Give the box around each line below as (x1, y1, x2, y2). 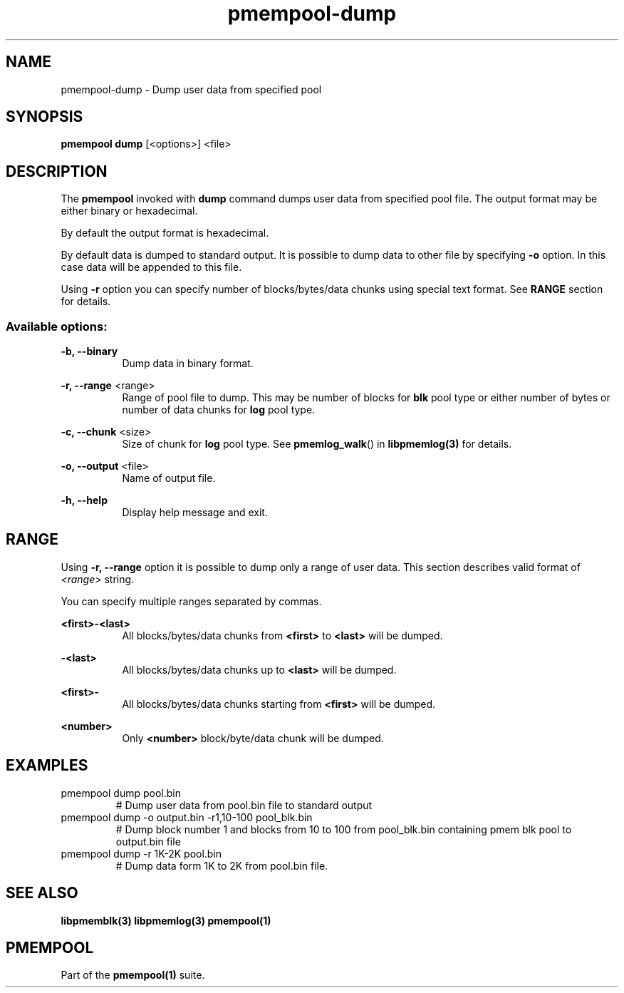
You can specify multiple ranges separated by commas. (61, 595, 322, 607)
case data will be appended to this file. (61, 261, 242, 274)
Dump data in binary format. (122, 357, 254, 370)
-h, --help (61, 494, 108, 507)
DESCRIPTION (6, 162, 108, 180)
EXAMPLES (6, 756, 88, 775)
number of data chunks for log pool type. (122, 403, 316, 416)
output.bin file (115, 835, 181, 848)
